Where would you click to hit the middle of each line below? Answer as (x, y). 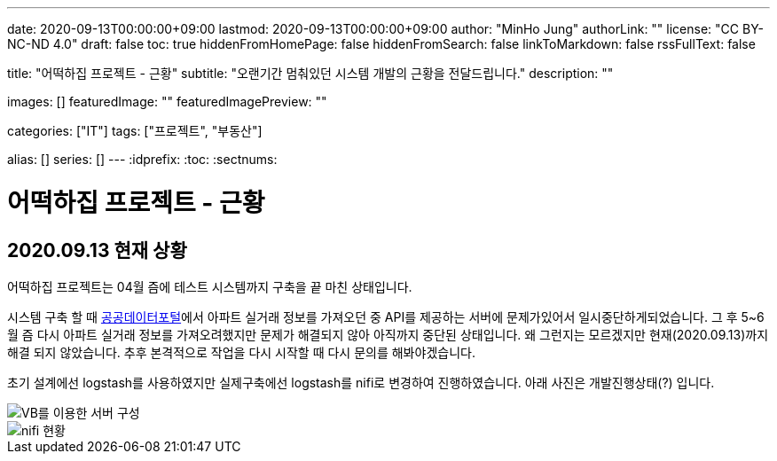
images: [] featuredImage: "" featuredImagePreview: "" (167, 102)
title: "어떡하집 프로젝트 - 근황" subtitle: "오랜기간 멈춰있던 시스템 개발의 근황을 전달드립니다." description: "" (310, 73)
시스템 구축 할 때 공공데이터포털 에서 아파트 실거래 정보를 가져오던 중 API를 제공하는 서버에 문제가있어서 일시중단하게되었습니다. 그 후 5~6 (386, 316)
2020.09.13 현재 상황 (97, 250)
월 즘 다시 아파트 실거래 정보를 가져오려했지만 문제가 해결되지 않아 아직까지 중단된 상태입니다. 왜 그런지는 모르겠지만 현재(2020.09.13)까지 (388, 334)
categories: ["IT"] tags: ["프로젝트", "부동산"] (135, 131)
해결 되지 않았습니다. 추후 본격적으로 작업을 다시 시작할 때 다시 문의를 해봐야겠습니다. (241, 352)
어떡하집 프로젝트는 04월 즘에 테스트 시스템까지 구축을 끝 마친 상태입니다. (210, 286)
